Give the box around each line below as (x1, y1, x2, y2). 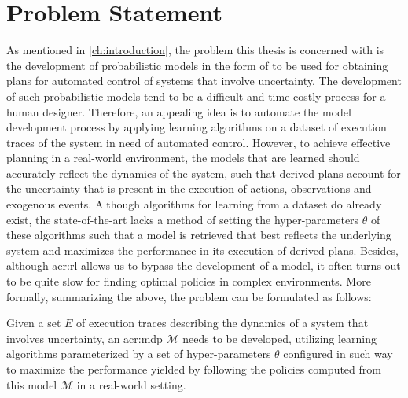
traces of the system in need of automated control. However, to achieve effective (6, 134, 391, 150)
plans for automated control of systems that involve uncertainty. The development (6, 72, 402, 89)
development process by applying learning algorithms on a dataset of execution (6, 119, 387, 135)
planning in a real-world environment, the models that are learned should (6, 149, 360, 166)
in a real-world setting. (76, 376, 186, 392)
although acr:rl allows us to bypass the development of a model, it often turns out (6, 257, 401, 274)
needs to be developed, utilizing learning (182, 330, 377, 346)
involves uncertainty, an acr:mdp (6, 330, 163, 346)
